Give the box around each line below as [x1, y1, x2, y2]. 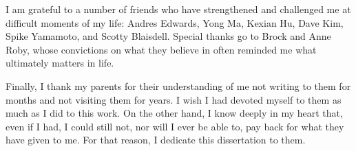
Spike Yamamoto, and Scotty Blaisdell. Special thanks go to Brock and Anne [6, 29, 331, 43]
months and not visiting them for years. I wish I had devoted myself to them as [6, 92, 342, 106]
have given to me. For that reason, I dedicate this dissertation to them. [6, 132, 306, 147]
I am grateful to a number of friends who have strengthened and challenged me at [6, 2, 351, 16]
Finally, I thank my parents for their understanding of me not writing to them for [6, 78, 351, 93]
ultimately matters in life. [6, 56, 114, 70]
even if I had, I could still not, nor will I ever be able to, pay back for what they [6, 119, 344, 133]
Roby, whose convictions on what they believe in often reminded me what [6, 42, 317, 56]
